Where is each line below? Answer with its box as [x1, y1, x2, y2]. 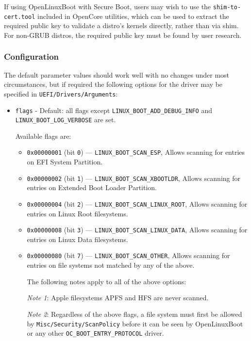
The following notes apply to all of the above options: [27, 276, 186, 286]
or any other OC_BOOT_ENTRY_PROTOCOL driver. [27, 328, 164, 338]
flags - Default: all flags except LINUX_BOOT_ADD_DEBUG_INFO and [15, 105, 213, 115]
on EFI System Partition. [27, 157, 103, 167]
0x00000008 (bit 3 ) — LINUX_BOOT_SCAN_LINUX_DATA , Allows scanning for [27, 225, 248, 235]
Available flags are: [15, 130, 71, 141]
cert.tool [4, 13, 35, 20]
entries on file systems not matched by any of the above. [27, 260, 195, 270]
